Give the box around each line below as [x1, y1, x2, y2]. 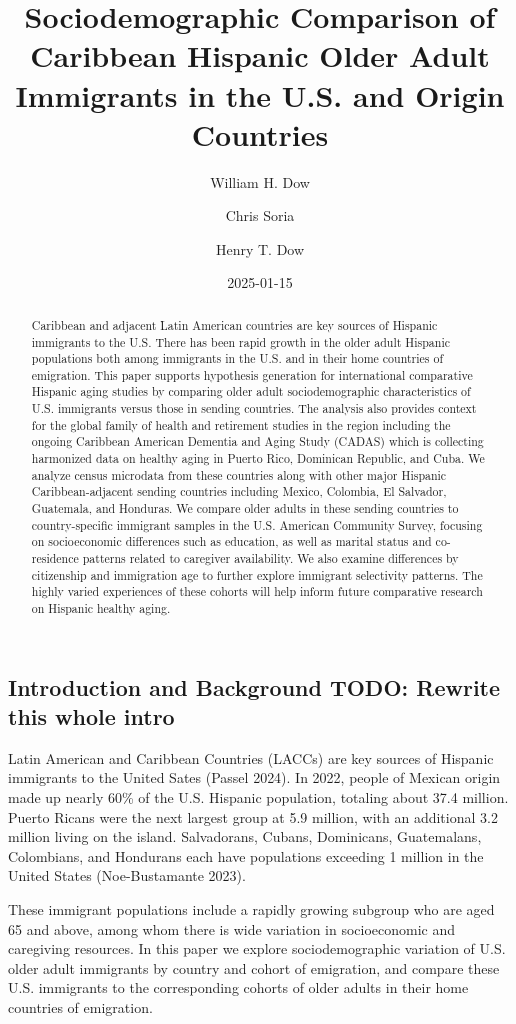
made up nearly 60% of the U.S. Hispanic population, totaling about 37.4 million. [8, 787, 509, 808]
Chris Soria [225, 205, 295, 226]
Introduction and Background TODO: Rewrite [8, 671, 501, 702]
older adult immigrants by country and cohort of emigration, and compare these [8, 957, 500, 978]
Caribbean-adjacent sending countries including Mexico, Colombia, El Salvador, [31, 483, 447, 500]
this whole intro [8, 701, 175, 732]
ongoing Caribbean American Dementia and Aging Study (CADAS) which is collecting [31, 433, 484, 450]
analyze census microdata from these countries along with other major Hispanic [31, 466, 447, 483]
